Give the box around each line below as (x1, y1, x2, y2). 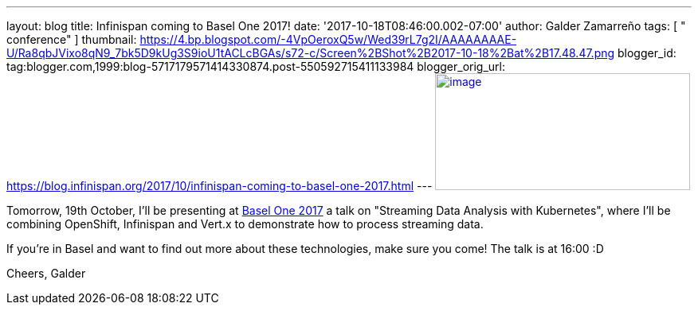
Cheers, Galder (6, 266, 86, 280)
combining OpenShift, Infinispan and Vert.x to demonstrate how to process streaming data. (6, 217, 484, 231)
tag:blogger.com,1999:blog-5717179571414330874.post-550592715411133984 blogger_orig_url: (6, 60, 505, 73)
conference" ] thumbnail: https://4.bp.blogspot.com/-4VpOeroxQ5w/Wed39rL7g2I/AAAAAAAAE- (6, 33, 517, 46)
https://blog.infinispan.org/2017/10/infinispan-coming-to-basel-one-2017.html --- (6, 179, 433, 192)
